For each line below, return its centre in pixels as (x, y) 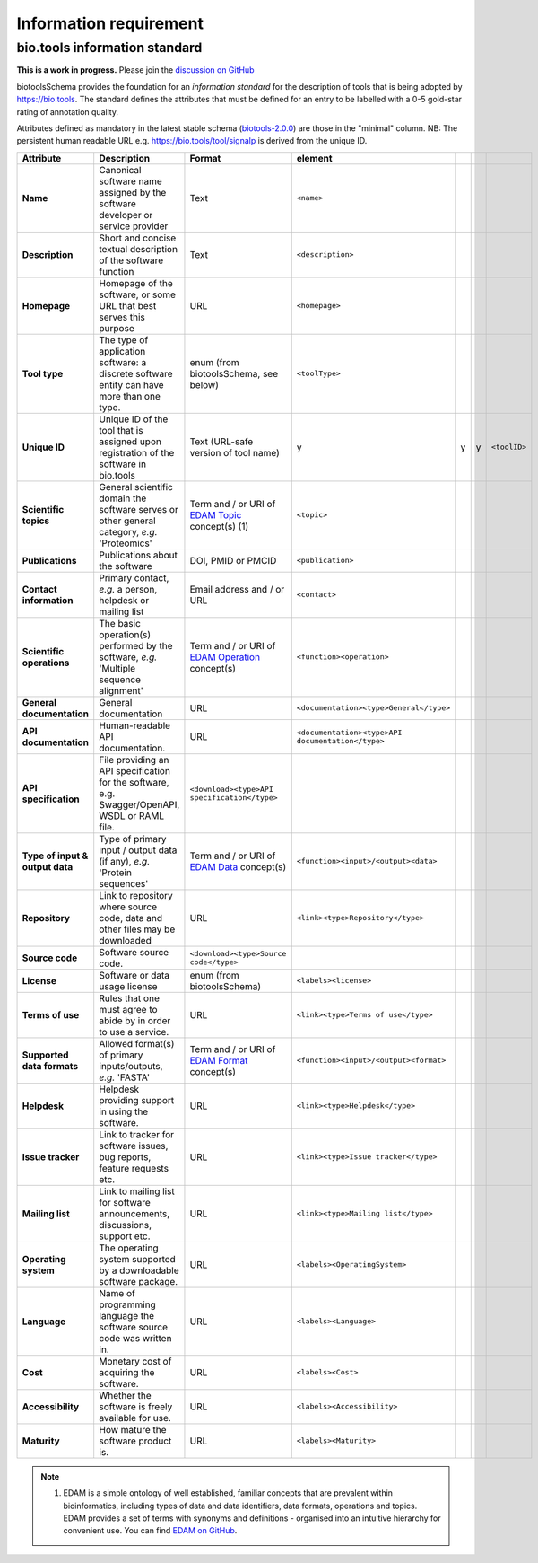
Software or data (134, 975)
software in (123, 464)
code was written (135, 1338)
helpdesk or (124, 600)
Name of (117, 1293)
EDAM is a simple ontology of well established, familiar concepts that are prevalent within (228, 1493)
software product (135, 1441)
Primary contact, (134, 577)
